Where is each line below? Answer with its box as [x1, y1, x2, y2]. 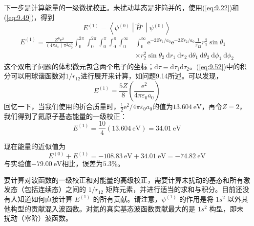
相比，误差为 [62, 158, 103, 169]
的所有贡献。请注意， [93, 193, 162, 204]
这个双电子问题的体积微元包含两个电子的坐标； [4, 61, 154, 71]
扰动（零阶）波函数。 [4, 213, 72, 223]
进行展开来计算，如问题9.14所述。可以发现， [80, 71, 223, 81]
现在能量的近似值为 [4, 141, 65, 151]
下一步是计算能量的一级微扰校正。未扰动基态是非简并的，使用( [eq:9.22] [4, 2, 230, 12]
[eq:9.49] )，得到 [6, 12, 55, 22]
